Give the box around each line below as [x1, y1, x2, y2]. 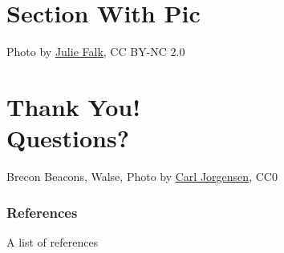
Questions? [6, 122, 129, 155]
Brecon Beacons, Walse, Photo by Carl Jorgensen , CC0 [6, 168, 278, 185]
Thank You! [6, 90, 140, 122]
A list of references [6, 233, 99, 250]
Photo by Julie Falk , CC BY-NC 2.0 [6, 43, 185, 60]
